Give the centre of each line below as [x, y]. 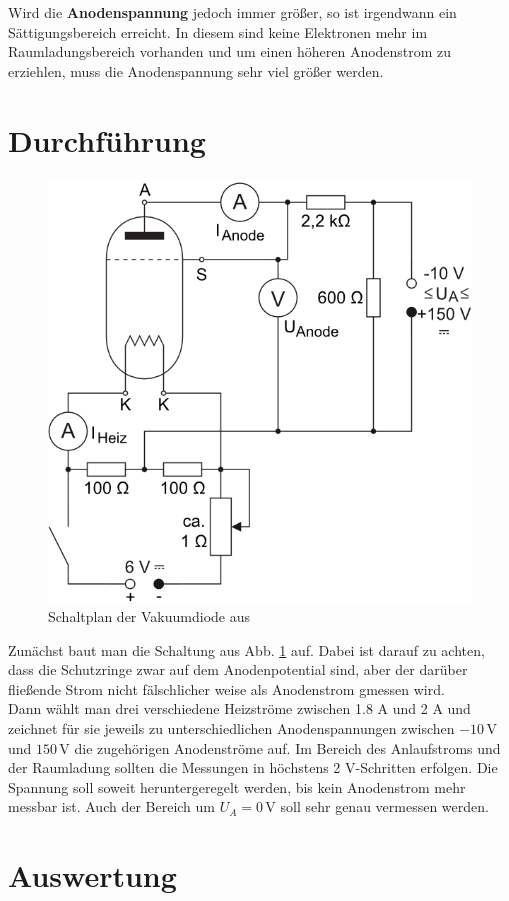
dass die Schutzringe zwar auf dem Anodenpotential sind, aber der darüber [238, 669]
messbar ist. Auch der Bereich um [112, 806]
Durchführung [107, 139]
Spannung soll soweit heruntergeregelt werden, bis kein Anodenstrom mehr [237, 786]
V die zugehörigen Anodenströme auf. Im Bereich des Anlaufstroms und [280, 747]
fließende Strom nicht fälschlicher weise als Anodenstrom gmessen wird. [226, 688]
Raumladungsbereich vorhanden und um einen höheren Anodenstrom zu [230, 51]
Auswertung [92, 875]
